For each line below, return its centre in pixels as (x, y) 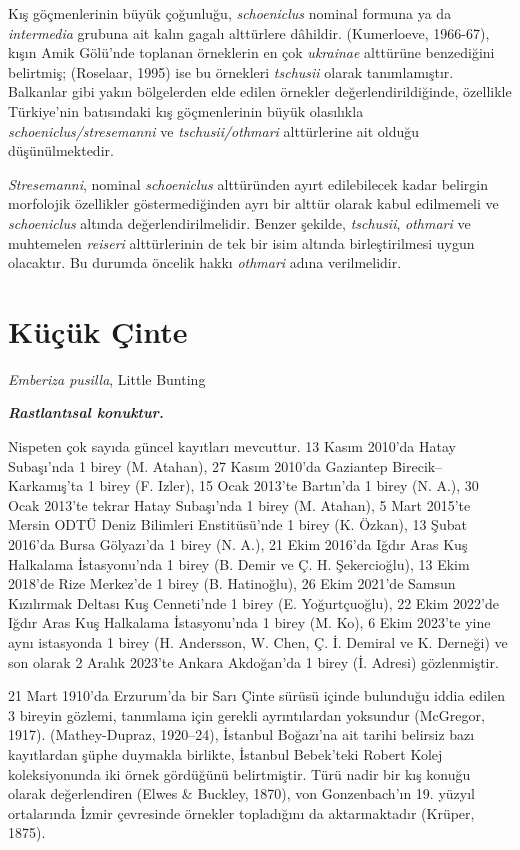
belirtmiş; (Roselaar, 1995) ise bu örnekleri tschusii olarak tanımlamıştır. (231, 71)
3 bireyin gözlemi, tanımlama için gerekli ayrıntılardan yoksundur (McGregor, (246, 714)
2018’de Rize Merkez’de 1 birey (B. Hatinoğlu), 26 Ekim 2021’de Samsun (232, 583)
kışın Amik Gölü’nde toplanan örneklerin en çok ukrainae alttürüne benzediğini (251, 52)
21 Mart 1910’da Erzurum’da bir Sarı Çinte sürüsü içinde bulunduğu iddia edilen (256, 695)
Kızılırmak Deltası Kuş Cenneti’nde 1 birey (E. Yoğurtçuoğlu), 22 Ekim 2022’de (253, 602)
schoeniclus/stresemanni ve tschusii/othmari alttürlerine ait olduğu (214, 130)
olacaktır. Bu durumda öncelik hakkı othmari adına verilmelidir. (205, 262)
